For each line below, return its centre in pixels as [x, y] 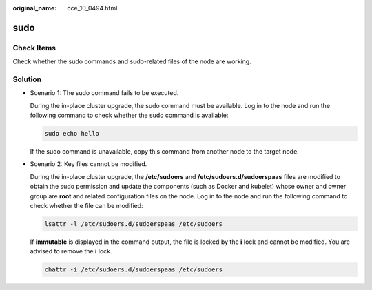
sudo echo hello [72, 134]
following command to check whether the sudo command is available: [129, 115]
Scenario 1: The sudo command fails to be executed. [104, 93]
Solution [27, 79]
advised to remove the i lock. [71, 251]
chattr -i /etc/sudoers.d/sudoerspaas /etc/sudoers [134, 270]
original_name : [35, 8]
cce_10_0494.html [92, 8]
